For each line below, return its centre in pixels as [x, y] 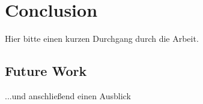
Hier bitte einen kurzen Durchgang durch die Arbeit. [102, 39]
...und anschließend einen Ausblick [68, 95]
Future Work [46, 71]
